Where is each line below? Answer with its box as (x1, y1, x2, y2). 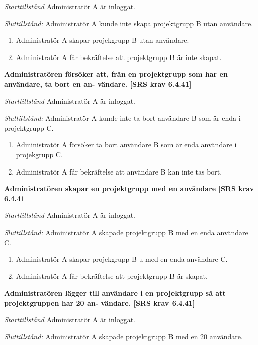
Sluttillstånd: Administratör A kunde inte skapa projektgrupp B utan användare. (4, 18, 253, 28)
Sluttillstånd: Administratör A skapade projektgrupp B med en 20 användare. (4, 331, 243, 342)
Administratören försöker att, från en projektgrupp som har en (4, 69, 228, 79)
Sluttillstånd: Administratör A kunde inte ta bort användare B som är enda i (4, 112, 241, 123)
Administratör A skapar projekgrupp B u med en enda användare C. (16, 254, 228, 264)
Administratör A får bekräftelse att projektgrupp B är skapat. (16, 270, 208, 281)
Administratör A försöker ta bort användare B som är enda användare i (16, 139, 237, 150)
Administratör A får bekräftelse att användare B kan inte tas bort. (16, 166, 222, 177)
